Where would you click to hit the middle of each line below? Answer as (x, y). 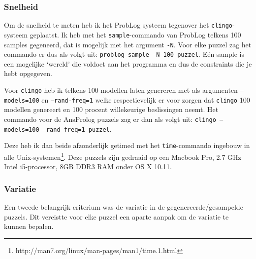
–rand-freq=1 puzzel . (77, 129)
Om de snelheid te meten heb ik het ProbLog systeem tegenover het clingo (118, 25)
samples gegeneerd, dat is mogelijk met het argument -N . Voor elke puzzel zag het (128, 44)
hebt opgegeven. (28, 73)
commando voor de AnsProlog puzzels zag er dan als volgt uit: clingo (110, 119)
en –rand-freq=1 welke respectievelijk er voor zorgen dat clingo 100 (146, 99)
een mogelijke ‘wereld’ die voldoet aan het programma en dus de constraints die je (128, 63)
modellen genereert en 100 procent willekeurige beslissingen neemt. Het (111, 109)
